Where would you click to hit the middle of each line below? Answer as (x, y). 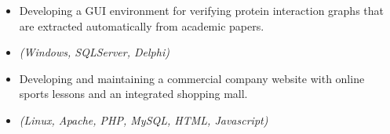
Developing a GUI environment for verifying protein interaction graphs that (202, 10)
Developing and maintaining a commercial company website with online (192, 78)
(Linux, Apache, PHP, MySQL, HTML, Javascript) (144, 120)
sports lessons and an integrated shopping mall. (133, 94)
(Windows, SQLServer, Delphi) (94, 52)
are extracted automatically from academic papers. (142, 25)
